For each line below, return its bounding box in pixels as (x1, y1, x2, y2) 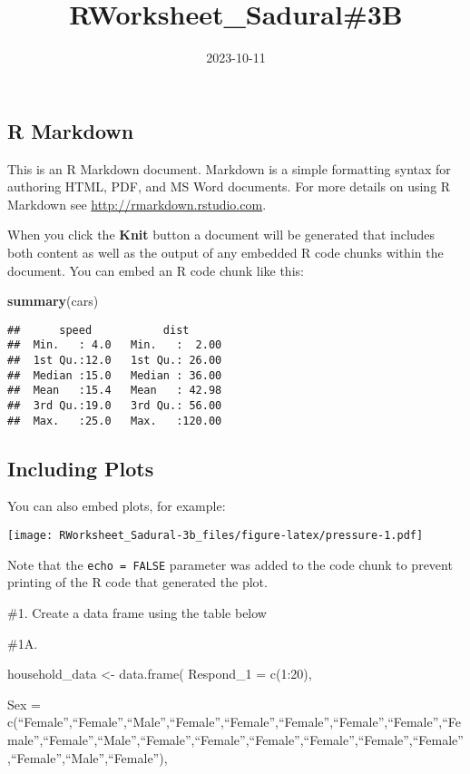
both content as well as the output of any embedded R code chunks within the (7, 242, 444, 261)
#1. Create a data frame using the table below (7, 603, 267, 622)
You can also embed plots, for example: (7, 496, 226, 515)
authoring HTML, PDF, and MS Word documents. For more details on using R (7, 177, 451, 196)
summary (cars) (7, 291, 99, 310)
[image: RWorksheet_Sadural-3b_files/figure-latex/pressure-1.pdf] (7, 529, 424, 543)
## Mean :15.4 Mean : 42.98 (7, 384, 222, 397)
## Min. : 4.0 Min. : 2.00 (7, 338, 222, 352)
